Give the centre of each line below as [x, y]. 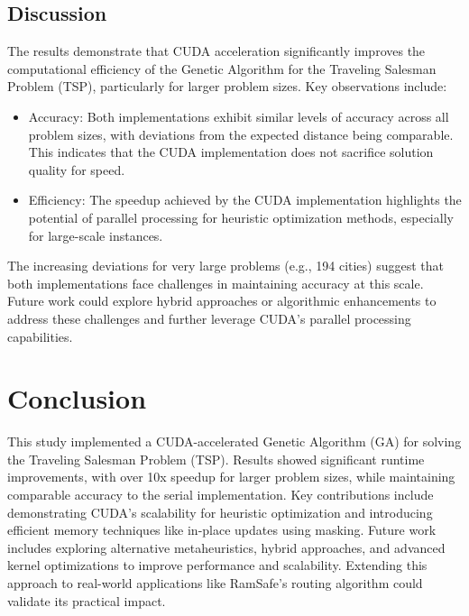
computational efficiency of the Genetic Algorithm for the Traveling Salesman [222, 68]
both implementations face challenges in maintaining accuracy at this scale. [216, 283]
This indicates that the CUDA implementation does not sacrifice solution [231, 152]
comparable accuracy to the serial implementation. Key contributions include [221, 495]
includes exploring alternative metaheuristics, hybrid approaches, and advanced [226, 547]
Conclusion [77, 398]
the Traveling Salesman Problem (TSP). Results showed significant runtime [216, 459]
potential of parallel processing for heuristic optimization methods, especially [241, 217]
